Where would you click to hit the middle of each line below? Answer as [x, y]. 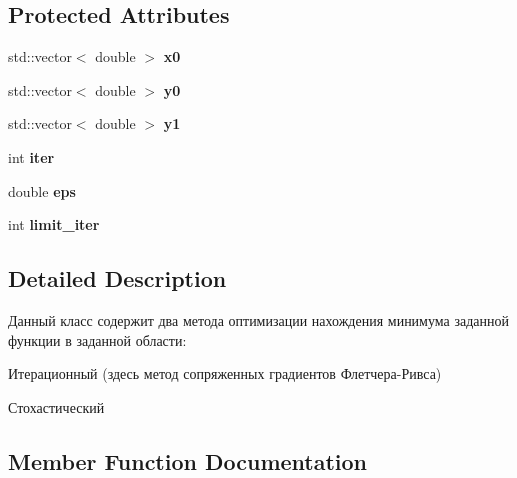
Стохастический [56, 406]
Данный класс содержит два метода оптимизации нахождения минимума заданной [258, 319]
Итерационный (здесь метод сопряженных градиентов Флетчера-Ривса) [225, 373]
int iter [31, 156]
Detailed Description [117, 278]
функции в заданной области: [97, 339]
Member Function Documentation [188, 460]
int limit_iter [54, 224]
